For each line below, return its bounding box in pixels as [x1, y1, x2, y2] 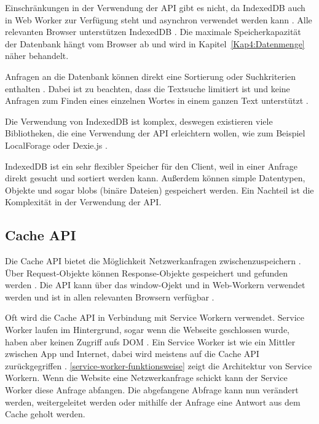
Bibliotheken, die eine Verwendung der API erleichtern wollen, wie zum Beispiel [5, 127, 305, 139]
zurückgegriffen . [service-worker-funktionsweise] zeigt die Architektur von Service [5, 359, 312, 372]
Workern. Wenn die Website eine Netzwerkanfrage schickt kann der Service [5, 371, 288, 384]
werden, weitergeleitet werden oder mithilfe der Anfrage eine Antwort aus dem [5, 395, 301, 408]
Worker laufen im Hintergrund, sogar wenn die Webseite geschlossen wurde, [5, 323, 290, 336]
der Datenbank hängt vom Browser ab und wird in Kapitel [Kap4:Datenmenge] [5, 37, 305, 50]
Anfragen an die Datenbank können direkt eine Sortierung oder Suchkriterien [5, 69, 296, 82]
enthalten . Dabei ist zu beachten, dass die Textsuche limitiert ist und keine [5, 82, 290, 95]
